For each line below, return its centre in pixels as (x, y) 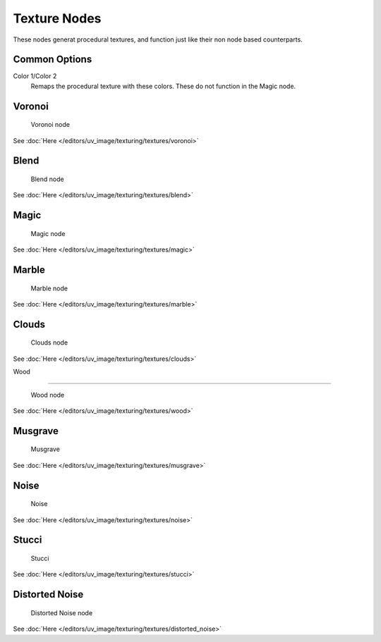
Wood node (48, 395)
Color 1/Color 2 (35, 76)
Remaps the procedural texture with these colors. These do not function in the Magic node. (163, 86)
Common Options (53, 60)
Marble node (49, 288)
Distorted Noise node (62, 612)
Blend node (47, 179)
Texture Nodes (57, 18)
